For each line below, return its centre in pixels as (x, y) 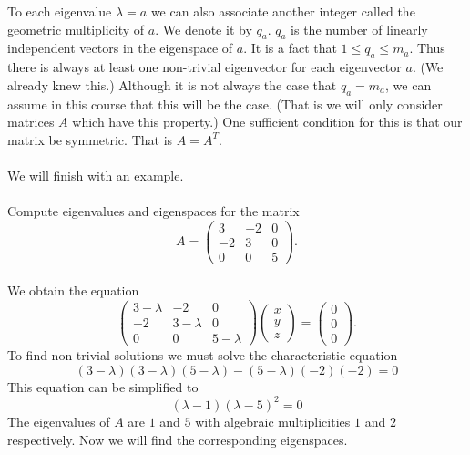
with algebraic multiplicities (273, 421)
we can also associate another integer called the (283, 11)
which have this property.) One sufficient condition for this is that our (267, 122)
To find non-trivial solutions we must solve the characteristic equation (203, 355)
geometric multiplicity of (76, 29)
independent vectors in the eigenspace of (120, 48)
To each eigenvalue (60, 11)
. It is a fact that (290, 48)
